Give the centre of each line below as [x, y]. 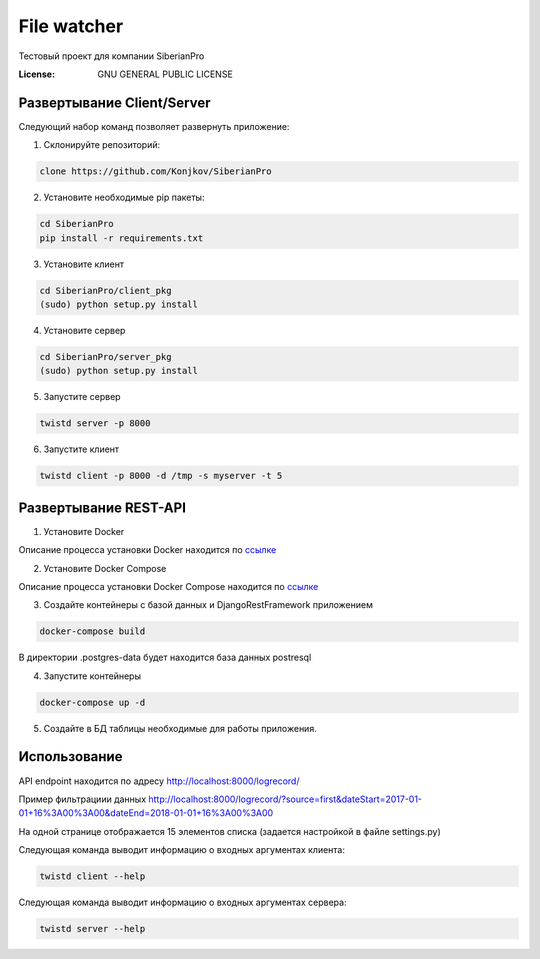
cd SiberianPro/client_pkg [105, 290]
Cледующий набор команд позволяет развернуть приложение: [154, 126]
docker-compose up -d [92, 702]
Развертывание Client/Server [114, 102]
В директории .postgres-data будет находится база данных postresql [165, 657]
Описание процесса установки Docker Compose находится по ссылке [168, 586]
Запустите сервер [82, 397]
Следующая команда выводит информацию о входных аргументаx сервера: [182, 902]
